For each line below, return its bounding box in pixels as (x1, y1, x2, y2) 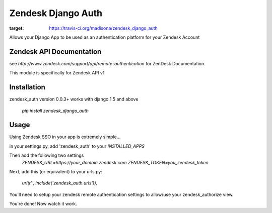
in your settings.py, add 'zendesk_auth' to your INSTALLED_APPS (9, 143, 145, 149)
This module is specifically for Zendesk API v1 (9, 70, 105, 76)
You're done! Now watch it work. (9, 201, 78, 207)
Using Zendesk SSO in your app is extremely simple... (9, 134, 121, 140)
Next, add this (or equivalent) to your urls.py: (9, 169, 103, 174)
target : (9, 25, 24, 31)
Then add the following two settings (9, 152, 84, 158)
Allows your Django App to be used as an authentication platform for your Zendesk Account (9, 34, 200, 40)
